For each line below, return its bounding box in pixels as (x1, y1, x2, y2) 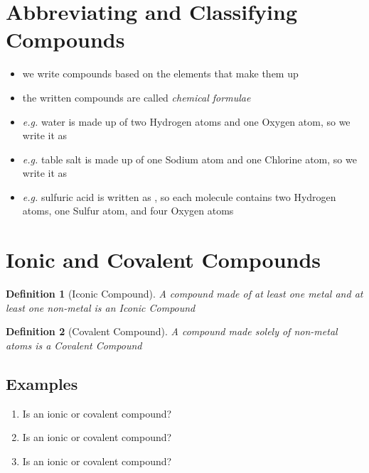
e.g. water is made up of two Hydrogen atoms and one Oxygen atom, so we (22, 114, 351, 129)
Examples (6, 372, 78, 394)
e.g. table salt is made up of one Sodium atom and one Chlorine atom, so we (22, 151, 357, 166)
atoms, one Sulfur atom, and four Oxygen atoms (22, 203, 234, 218)
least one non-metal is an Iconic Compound (6, 300, 196, 315)
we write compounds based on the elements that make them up (22, 66, 299, 81)
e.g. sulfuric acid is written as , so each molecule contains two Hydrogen (22, 189, 336, 204)
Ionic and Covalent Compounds (6, 245, 321, 274)
